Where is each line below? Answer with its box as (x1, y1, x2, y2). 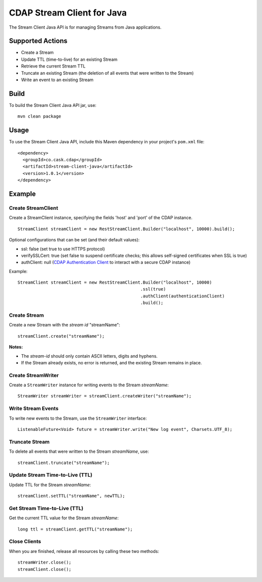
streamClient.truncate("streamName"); (17, 460, 110, 465)
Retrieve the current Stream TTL (21, 63, 86, 69)
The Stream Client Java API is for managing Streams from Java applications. (9, 24, 162, 30)
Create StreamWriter (9, 372, 59, 378)
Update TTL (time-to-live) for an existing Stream (21, 56, 118, 62)
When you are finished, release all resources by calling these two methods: (9, 548, 160, 554)
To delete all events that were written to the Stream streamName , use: (9, 448, 149, 454)
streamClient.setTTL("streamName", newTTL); (17, 493, 126, 499)
